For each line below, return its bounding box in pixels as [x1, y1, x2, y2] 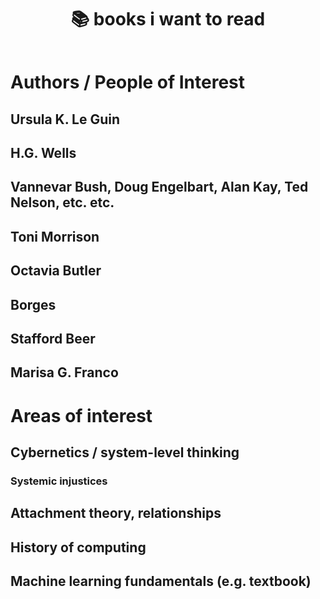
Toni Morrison [10, 228, 100, 245]
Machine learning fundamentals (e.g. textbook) [10, 572, 312, 590]
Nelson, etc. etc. [10, 194, 115, 211]
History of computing [10, 539, 147, 556]
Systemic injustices [10, 474, 108, 488]
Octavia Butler [10, 262, 102, 280]
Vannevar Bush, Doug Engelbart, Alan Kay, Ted [10, 179, 309, 196]
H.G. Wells [10, 144, 77, 161]
